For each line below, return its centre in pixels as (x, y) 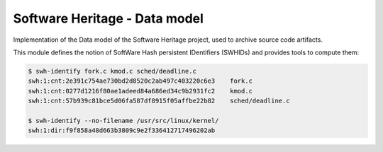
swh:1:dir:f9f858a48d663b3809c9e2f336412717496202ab (122, 130)
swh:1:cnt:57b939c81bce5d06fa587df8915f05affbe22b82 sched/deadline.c (159, 101)
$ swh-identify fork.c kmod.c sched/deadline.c (112, 71)
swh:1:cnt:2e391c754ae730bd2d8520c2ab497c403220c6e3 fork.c (140, 81)
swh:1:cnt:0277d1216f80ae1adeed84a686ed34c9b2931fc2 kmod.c (140, 91)
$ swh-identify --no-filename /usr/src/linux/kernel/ (123, 121)
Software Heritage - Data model (108, 18)
